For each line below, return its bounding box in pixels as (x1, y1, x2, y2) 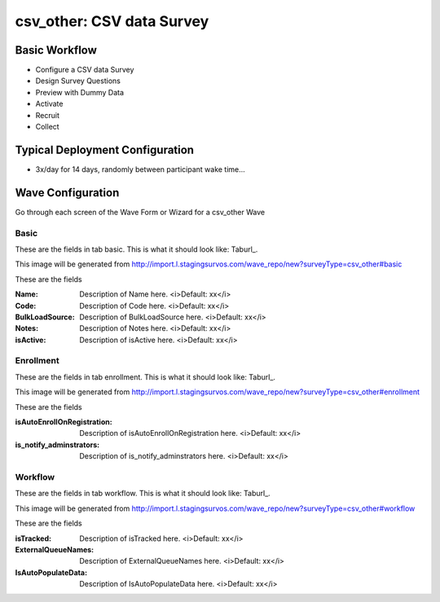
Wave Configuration (15, 186, 120, 200)
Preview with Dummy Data (35, 87, 125, 97)
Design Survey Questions (35, 76, 121, 86)
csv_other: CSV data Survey (15, 12, 209, 30)
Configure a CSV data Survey (35, 65, 134, 75)
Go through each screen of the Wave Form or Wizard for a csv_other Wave (15, 207, 265, 217)
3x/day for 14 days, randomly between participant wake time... (35, 164, 246, 174)
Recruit (35, 110, 60, 120)
